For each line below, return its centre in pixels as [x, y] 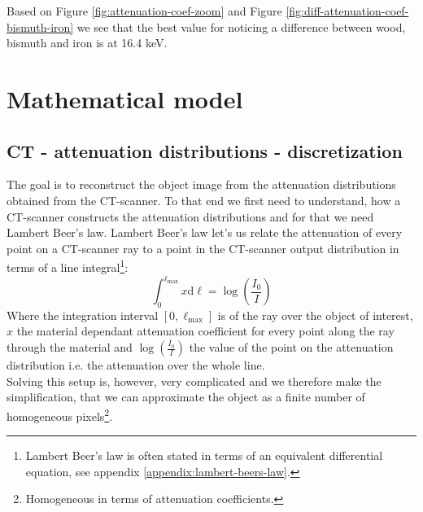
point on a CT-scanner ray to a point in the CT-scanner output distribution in [203, 248]
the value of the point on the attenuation [291, 347]
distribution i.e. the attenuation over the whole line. [136, 365]
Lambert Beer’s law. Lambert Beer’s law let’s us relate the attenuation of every [205, 232]
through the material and [70, 347]
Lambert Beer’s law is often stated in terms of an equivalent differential [204, 455]
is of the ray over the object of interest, [315, 315]
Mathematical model [125, 98]
